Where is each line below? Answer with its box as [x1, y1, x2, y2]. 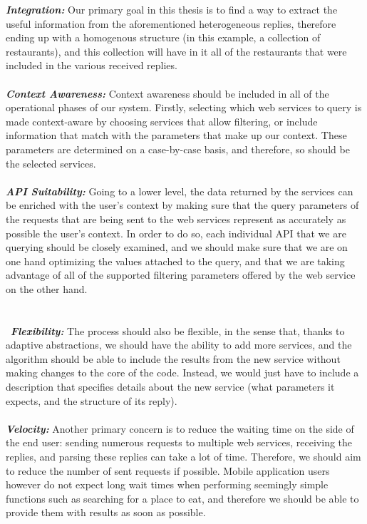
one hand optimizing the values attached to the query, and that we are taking [6, 253, 345, 268]
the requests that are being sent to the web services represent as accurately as [6, 211, 346, 226]
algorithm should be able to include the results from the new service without [6, 351, 341, 366]
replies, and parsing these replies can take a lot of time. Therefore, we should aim [6, 449, 361, 463]
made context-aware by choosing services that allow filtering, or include [6, 113, 318, 128]
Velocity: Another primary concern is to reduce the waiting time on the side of [6, 421, 354, 436]
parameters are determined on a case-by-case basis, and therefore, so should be [6, 141, 350, 156]
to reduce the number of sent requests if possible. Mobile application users [6, 463, 330, 478]
